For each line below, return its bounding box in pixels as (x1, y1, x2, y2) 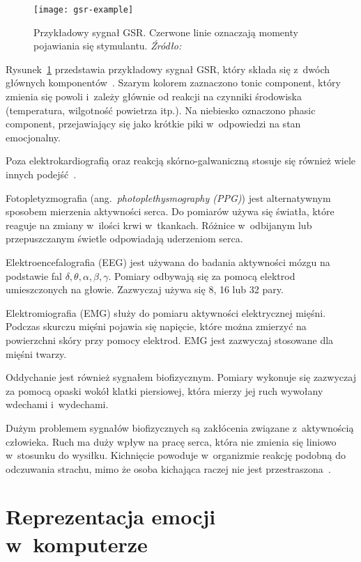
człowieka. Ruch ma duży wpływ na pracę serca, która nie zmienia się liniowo (6, 434, 337, 448)
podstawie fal (6, 268, 62, 283)
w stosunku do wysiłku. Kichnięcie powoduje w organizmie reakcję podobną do (6, 448, 346, 462)
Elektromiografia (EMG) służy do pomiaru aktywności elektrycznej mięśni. (6, 305, 326, 320)
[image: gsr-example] (33, 5, 134, 15)
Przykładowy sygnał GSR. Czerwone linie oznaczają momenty (33, 24, 298, 39)
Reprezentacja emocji (6, 502, 216, 531)
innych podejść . (6, 167, 77, 181)
